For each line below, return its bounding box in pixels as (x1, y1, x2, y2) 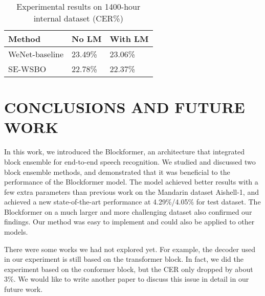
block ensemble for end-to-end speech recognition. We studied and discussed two (4, 156, 256, 167)
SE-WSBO (8, 63, 47, 75)
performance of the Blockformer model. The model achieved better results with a (4, 176, 258, 187)
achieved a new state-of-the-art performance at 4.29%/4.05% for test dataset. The (4, 196, 261, 207)
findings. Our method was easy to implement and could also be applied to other (4, 216, 255, 227)
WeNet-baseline (8, 48, 64, 60)
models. (4, 226, 28, 237)
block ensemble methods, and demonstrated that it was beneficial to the (4, 166, 230, 177)
